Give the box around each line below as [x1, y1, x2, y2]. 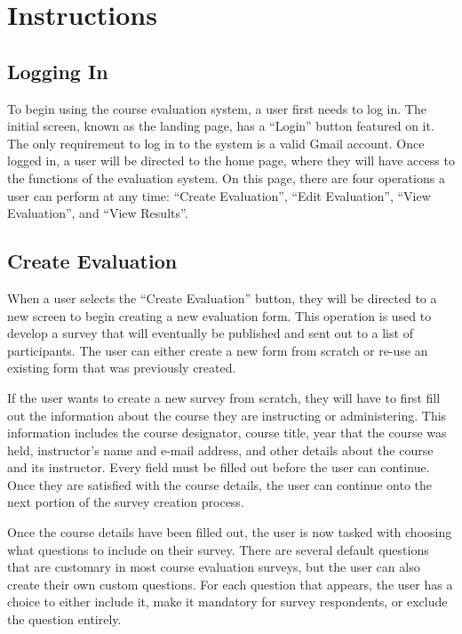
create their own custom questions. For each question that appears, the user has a [7, 574, 453, 593]
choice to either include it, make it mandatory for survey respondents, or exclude [7, 592, 448, 611]
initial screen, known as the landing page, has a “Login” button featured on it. [7, 116, 434, 135]
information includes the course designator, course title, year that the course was [7, 423, 447, 442]
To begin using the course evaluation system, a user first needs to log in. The [7, 99, 426, 117]
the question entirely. [7, 610, 122, 629]
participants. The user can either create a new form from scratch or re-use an [7, 341, 428, 359]
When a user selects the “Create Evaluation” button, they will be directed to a [7, 288, 437, 307]
